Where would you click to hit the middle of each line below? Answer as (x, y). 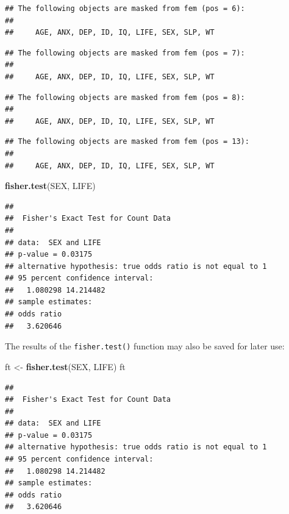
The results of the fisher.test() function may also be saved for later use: (145, 346)
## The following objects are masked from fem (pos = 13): (127, 142)
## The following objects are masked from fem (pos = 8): (125, 97)
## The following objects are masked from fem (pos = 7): (125, 53)
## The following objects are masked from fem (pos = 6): (125, 9)
